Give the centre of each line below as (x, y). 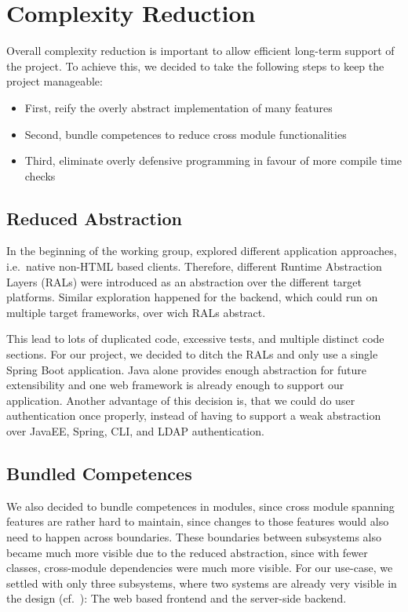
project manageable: (55, 81)
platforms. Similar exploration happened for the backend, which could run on (192, 297)
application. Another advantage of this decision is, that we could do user (181, 400)
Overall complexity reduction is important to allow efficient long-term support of (200, 51)
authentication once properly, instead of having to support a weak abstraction (194, 415)
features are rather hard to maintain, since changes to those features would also (198, 521)
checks (40, 175)
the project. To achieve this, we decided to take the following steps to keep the (195, 66)
